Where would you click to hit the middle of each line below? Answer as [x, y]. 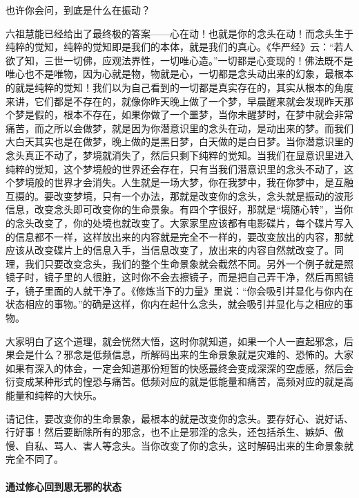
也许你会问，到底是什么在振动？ [78, 10]
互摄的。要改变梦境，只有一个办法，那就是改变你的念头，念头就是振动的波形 [179, 195]
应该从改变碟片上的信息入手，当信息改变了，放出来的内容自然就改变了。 [170, 250]
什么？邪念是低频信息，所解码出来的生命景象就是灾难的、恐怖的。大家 [194, 354]
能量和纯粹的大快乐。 [54, 395]
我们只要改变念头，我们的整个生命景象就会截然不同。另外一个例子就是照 [189, 263]
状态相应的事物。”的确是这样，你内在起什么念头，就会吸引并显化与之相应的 [175, 304]
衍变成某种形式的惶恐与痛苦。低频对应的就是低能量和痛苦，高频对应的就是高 [179, 381]
